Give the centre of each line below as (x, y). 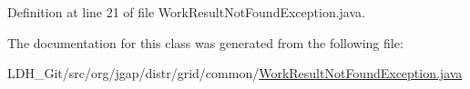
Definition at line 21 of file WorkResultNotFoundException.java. (186, 12)
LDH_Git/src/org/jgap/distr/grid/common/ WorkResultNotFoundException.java (235, 73)
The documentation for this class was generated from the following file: (205, 42)
